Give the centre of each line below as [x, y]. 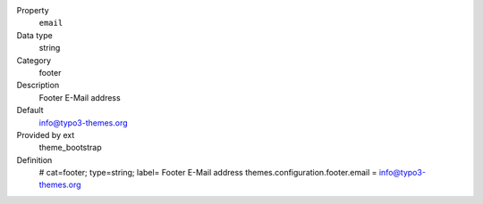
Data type [34, 35]
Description [38, 86]
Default [30, 110]
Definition [34, 159]
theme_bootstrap [70, 148]
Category [34, 60]
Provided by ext [46, 135]
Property [33, 10]
